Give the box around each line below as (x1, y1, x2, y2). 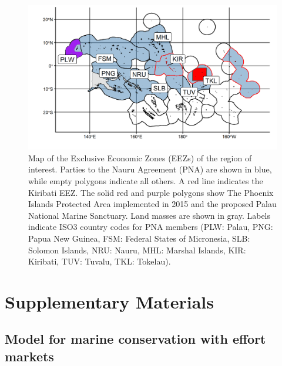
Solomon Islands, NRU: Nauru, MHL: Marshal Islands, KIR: (28, 243, 246, 256)
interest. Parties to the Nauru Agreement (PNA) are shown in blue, (28, 163, 272, 175)
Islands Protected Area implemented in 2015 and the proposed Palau (28, 198, 277, 210)
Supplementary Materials (5, 289, 214, 313)
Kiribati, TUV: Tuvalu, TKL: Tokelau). (28, 255, 171, 267)
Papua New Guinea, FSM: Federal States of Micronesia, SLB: (28, 232, 250, 244)
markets (5, 347, 54, 365)
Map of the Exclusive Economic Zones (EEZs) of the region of (28, 151, 252, 164)
